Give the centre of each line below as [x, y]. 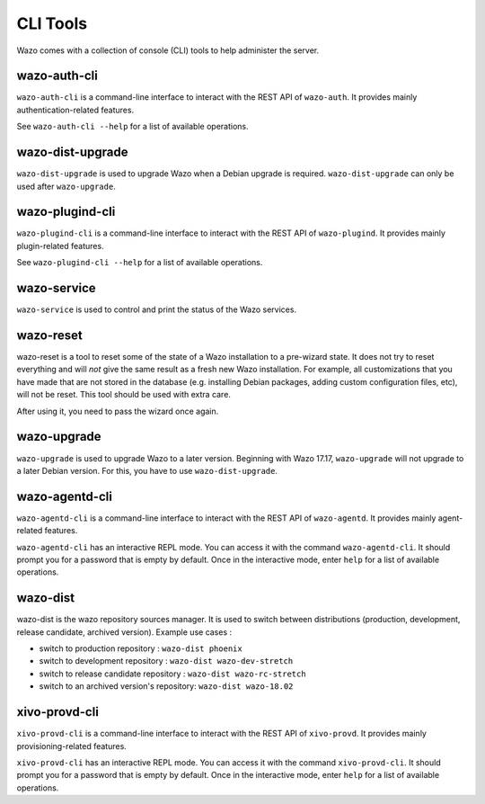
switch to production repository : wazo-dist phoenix [141, 648]
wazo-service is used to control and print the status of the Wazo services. [156, 309]
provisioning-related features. [72, 746]
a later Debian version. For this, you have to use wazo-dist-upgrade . [147, 470]
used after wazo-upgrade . [66, 186]
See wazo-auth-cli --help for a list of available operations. [132, 127]
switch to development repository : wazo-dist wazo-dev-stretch [166, 661]
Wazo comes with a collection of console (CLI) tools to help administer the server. [168, 50]
